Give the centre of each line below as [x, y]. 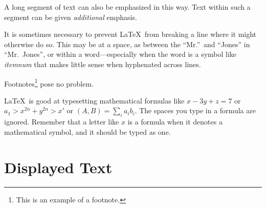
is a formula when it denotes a [175, 122]
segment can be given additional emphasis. [71, 17]
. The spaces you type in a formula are [195, 110]
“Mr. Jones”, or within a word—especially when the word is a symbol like [120, 54]
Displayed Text [58, 167]
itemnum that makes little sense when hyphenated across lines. [103, 64]
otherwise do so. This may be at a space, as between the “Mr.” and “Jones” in [127, 44]
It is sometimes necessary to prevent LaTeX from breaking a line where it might [130, 34]
